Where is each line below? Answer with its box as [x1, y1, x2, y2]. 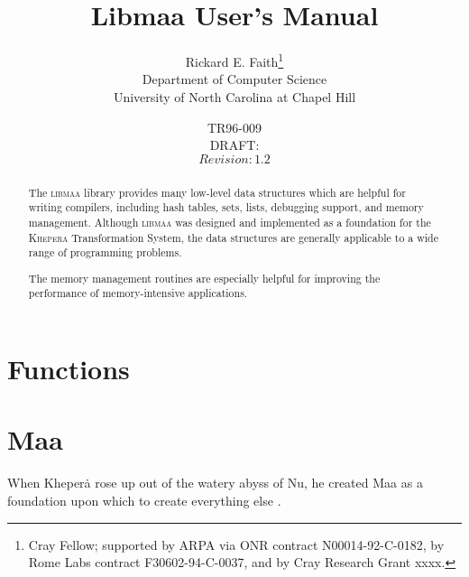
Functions [7, 350, 130, 387]
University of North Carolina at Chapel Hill [113, 87, 356, 106]
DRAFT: [209, 135, 260, 154]
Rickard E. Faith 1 [185, 50, 284, 70]
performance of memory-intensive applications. [28, 285, 248, 301]
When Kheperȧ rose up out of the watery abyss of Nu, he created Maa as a [7, 473, 423, 492]
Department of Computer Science [142, 70, 327, 88]
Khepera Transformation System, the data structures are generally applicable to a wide [28, 229, 438, 245]
